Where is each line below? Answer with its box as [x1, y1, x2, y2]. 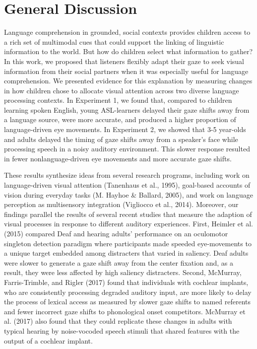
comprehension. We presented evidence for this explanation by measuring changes [4, 75, 253, 86]
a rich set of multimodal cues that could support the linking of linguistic [4, 36, 224, 47]
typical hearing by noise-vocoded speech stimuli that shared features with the [4, 325, 240, 336]
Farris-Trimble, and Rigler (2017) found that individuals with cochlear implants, [4, 277, 249, 287]
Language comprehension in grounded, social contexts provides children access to [4, 27, 251, 37]
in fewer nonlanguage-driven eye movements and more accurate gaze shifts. [4, 153, 232, 163]
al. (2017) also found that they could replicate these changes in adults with [4, 316, 232, 326]
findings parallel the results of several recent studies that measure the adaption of [4, 209, 252, 219]
